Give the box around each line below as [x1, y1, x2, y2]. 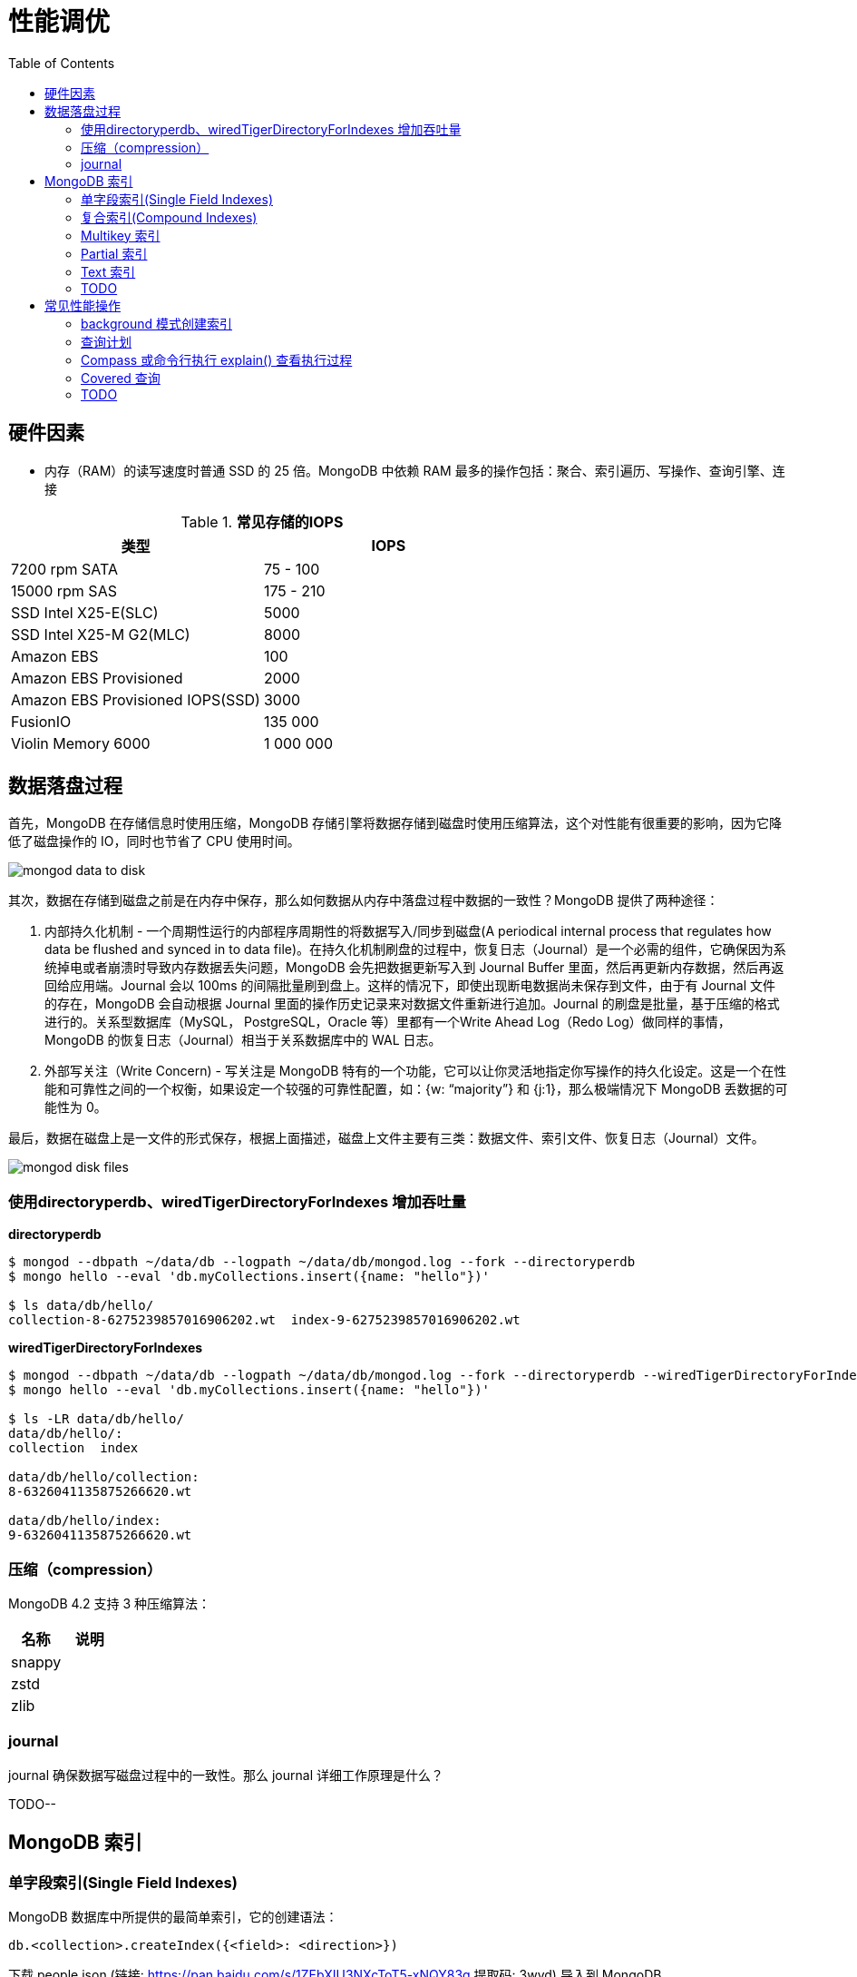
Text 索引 [81, 263, 136, 280]
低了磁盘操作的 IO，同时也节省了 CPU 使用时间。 [8, 833, 300, 850]
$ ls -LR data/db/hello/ [8, 1411, 184, 1427]
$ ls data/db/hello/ [8, 1298, 154, 1313]
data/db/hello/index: [8, 1513, 161, 1529]
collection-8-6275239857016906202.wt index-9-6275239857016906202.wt [8, 1313, 521, 1328]
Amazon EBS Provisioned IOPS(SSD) [11, 690, 260, 709]
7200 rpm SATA [11, 559, 119, 578]
